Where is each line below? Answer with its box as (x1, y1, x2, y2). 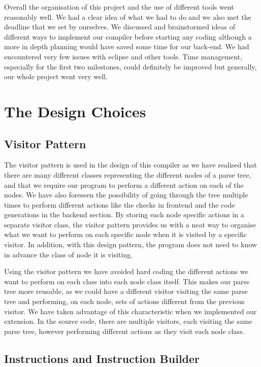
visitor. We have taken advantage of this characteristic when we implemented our (4, 306, 257, 316)
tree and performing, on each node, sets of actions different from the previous (4, 296, 245, 307)
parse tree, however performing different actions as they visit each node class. (4, 325, 245, 336)
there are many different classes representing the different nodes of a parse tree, (4, 169, 251, 180)
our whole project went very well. (4, 71, 108, 82)
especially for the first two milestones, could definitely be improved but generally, (4, 61, 257, 72)
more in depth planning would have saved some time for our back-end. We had (4, 41, 249, 52)
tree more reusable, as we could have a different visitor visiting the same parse (4, 286, 248, 296)
